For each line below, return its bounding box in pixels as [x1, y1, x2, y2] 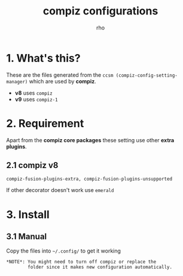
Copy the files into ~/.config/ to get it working [6, 247, 121, 254]
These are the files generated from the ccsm [6, 71, 114, 79]
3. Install [6, 208, 50, 221]
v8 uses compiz [14, 89, 53, 97]
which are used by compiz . [29, 77, 97, 85]
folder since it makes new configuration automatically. [28, 264, 172, 271]
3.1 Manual [6, 232, 47, 242]
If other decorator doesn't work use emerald [6, 187, 114, 194]
